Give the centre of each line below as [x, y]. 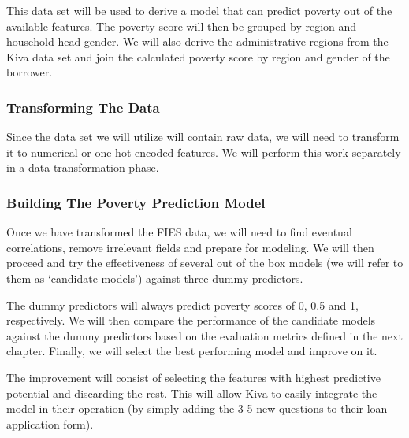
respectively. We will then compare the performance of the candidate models [191, 320]
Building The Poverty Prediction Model [136, 202]
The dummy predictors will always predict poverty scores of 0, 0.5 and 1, [182, 304]
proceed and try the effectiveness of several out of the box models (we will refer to [205, 263]
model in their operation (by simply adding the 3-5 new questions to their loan [197, 408]
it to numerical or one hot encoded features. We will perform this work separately [204, 152]
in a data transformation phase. [83, 167]
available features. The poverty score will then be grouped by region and [182, 26]
